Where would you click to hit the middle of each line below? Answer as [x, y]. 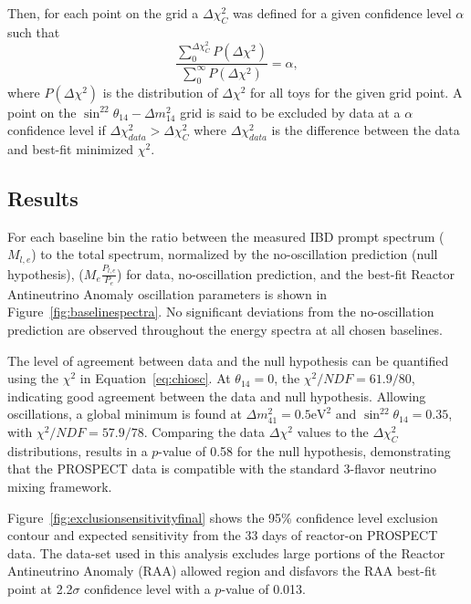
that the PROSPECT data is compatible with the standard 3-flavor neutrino [222, 469]
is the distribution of [160, 92]
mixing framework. [60, 486]
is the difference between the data [366, 130]
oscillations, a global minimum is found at [125, 414]
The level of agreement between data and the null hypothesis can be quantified [228, 360]
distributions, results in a [78, 450]
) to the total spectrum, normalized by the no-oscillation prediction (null [235, 254]
